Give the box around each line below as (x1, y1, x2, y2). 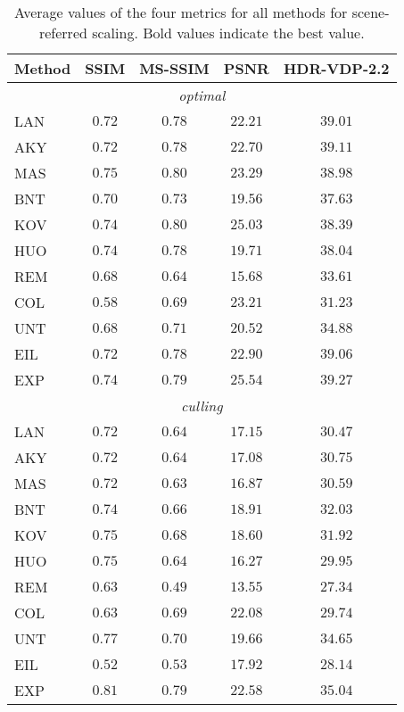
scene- (351, 2, 390, 22)
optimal (178, 85, 226, 105)
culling (180, 395, 223, 416)
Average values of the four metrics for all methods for (14, 2, 348, 22)
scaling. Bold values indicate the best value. (92, 22, 365, 43)
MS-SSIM (139, 58, 210, 79)
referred (38, 22, 87, 43)
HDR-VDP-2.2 (283, 58, 390, 79)
